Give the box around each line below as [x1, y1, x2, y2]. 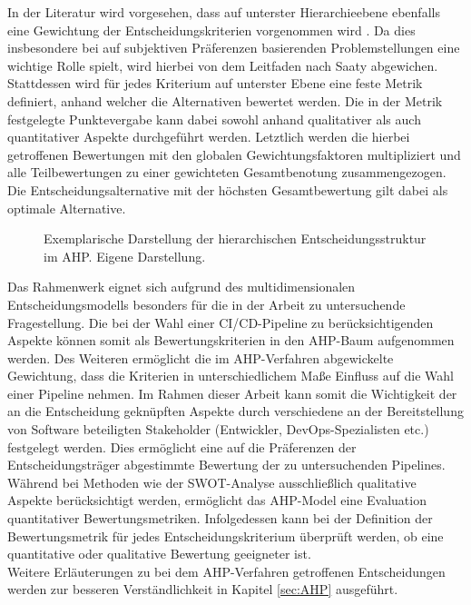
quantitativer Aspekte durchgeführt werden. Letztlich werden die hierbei [7, 127, 410, 146]
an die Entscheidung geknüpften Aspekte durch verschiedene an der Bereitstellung [7, 402, 464, 421]
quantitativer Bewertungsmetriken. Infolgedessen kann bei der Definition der [7, 509, 433, 528]
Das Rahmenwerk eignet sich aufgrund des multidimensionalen [7, 277, 356, 296]
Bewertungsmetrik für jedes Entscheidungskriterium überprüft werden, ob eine [7, 526, 444, 545]
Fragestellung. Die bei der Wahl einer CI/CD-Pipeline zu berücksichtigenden [7, 312, 434, 332]
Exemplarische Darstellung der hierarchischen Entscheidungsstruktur [44, 229, 427, 248]
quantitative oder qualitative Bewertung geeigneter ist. [7, 544, 311, 563]
